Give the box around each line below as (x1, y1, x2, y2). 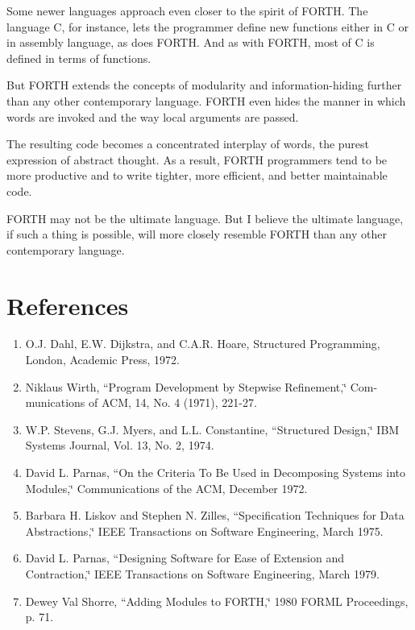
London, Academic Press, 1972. (25, 351, 180, 368)
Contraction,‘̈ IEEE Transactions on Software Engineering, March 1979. (25, 565, 380, 582)
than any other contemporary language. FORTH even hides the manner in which (6, 92, 406, 109)
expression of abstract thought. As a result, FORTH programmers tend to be (6, 151, 388, 168)
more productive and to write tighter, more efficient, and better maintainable (6, 167, 388, 184)
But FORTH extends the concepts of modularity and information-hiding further (6, 77, 402, 93)
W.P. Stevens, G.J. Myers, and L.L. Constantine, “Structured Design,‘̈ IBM (25, 421, 400, 437)
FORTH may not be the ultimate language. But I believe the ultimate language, (6, 209, 404, 226)
